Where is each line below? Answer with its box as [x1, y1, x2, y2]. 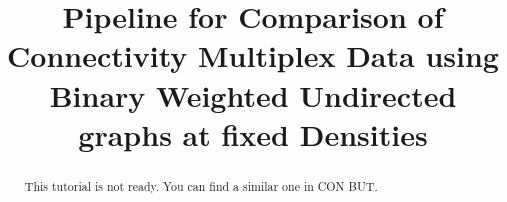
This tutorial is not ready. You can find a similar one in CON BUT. [24, 177, 378, 194]
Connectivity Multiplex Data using [7, 35, 499, 76]
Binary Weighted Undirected [49, 74, 457, 115]
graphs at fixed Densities [78, 113, 428, 154]
